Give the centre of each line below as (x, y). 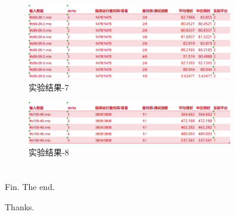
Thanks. (20, 207)
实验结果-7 (49, 87)
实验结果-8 (49, 152)
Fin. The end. (30, 187)
